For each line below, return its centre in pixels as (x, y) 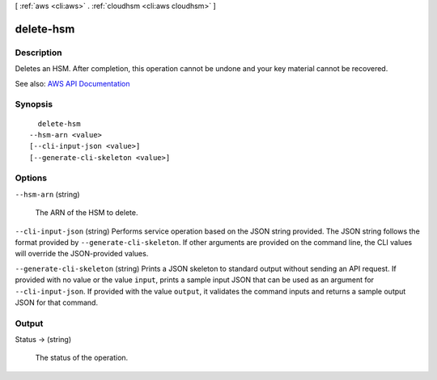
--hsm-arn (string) (47, 194)
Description (38, 53)
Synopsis (34, 104)
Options (31, 178)
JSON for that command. (57, 302)
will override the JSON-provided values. (82, 254)
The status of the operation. (82, 358)
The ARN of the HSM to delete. (87, 213)
